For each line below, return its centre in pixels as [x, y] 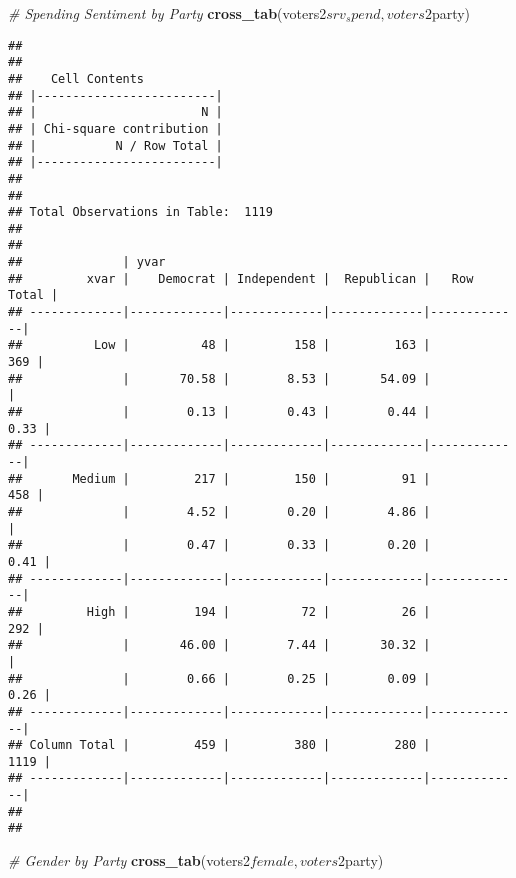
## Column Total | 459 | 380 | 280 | [219, 745]
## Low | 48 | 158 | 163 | [219, 345]
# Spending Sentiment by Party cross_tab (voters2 [167, 13]
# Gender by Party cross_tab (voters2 [129, 860]
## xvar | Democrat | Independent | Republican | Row [241, 278]
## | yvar [87, 262]
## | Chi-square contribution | [115, 128]
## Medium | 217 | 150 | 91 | [219, 478]
